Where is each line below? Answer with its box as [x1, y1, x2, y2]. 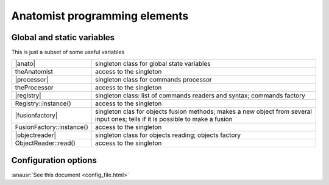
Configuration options [11, 155, 97, 166]
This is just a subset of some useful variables [11, 49, 125, 56]
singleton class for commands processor [94, 75, 213, 84]
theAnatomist [15, 68, 53, 76]
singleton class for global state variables [94, 60, 211, 68]
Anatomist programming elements [11, 9, 189, 23]
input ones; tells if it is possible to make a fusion [94, 115, 233, 124]
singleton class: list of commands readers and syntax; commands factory [94, 91, 306, 100]
